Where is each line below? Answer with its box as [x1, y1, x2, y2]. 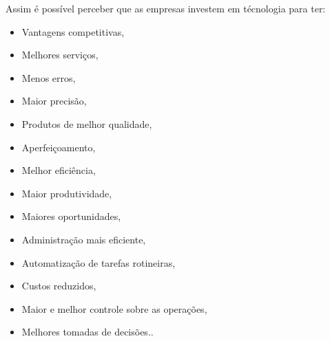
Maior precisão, [21, 93, 87, 108]
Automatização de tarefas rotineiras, [21, 255, 176, 269]
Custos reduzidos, [21, 278, 96, 293]
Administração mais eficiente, [21, 232, 146, 246]
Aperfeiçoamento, [21, 140, 96, 154]
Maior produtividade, [21, 186, 112, 200]
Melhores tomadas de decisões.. [21, 324, 154, 339]
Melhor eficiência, [21, 163, 96, 177]
